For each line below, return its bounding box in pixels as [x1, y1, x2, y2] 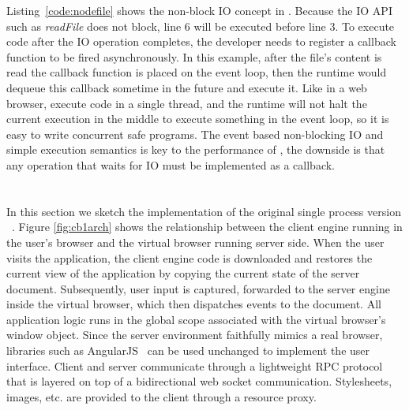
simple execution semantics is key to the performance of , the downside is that [6, 141, 385, 158]
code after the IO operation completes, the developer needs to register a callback [6, 33, 396, 50]
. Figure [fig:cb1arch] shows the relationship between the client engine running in [12, 218, 403, 235]
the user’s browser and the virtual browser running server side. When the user [6, 233, 385, 250]
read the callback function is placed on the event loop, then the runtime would [6, 64, 387, 80]
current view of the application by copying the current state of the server [6, 265, 360, 281]
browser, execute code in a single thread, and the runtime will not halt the [6, 95, 367, 111]
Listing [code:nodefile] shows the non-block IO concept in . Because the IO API [6, 2, 392, 18]
